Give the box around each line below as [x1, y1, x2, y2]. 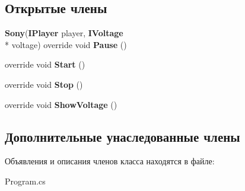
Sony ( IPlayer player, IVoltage [5, 27, 123, 39]
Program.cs [5, 174, 46, 187]
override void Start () [5, 58, 85, 71]
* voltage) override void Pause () [5, 38, 127, 50]
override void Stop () [5, 78, 83, 90]
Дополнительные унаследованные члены [5, 127, 240, 145]
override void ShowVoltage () [5, 98, 117, 110]
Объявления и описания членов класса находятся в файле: [5, 155, 215, 167]
